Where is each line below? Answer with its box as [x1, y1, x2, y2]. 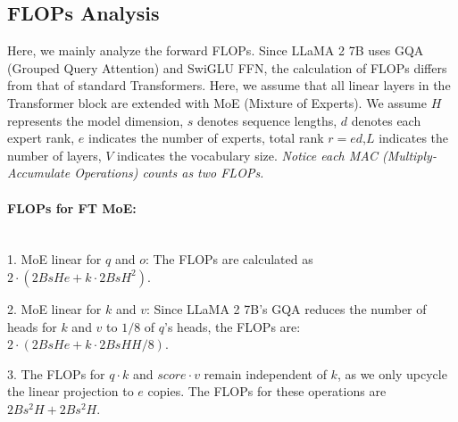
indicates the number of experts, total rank [88, 128, 324, 147]
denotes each [351, 111, 421, 129]
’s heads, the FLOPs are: [164, 317, 301, 335]
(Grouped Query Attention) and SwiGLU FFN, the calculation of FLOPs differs [7, 58, 447, 77]
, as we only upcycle [337, 364, 447, 383]
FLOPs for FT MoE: [7, 198, 137, 217]
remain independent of [204, 364, 327, 383]
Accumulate [7, 163, 71, 182]
